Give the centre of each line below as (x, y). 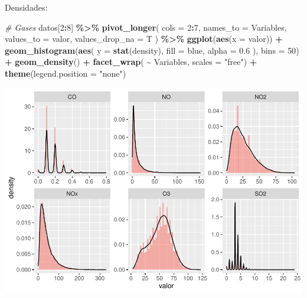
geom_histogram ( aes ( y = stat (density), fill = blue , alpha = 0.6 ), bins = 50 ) (152, 50)
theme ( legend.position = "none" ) (66, 73)
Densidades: (26, 7)
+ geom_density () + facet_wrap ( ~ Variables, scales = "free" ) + (131, 62)
